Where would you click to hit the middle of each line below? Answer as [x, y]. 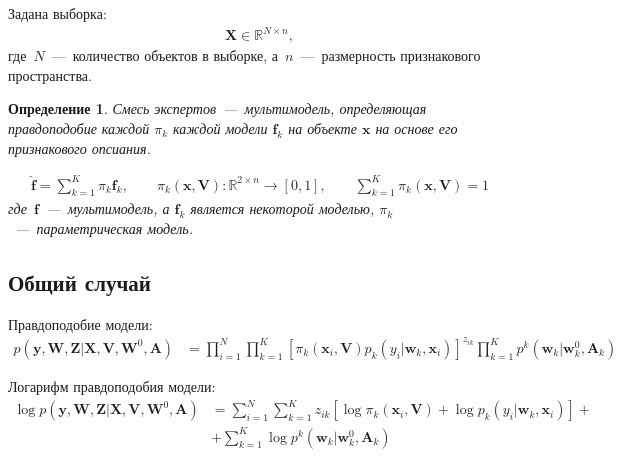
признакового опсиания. [79, 147]
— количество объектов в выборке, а [165, 55]
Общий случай [79, 282]
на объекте [322, 127]
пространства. [50, 74]
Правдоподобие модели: [80, 323]
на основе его [416, 127]
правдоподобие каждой [79, 127]
